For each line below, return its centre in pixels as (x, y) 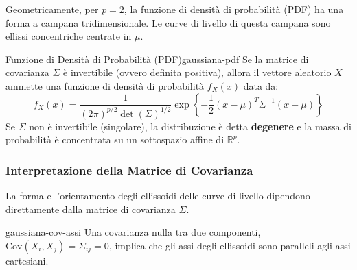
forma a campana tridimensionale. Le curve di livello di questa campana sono (168, 22)
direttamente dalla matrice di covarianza (91, 209)
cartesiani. (27, 260)
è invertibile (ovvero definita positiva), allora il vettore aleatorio (197, 72)
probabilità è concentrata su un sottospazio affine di (115, 139)
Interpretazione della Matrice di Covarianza (129, 170)
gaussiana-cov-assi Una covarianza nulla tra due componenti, (133, 232)
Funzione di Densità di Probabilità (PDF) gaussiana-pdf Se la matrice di (157, 59)
